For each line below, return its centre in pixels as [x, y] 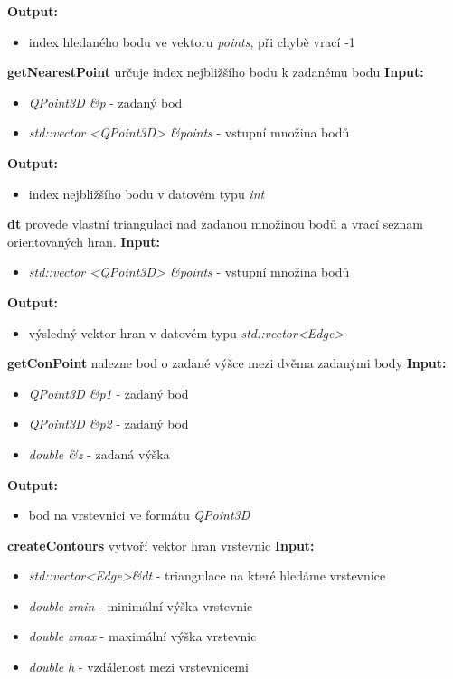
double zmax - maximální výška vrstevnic [142, 636]
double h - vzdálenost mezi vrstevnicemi [138, 667]
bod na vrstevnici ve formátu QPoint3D [139, 515]
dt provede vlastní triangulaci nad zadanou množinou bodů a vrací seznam [216, 224]
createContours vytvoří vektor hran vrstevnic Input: [161, 545]
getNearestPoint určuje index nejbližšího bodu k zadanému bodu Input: [216, 72]
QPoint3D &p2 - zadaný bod [109, 424]
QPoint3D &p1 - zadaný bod [109, 393]
